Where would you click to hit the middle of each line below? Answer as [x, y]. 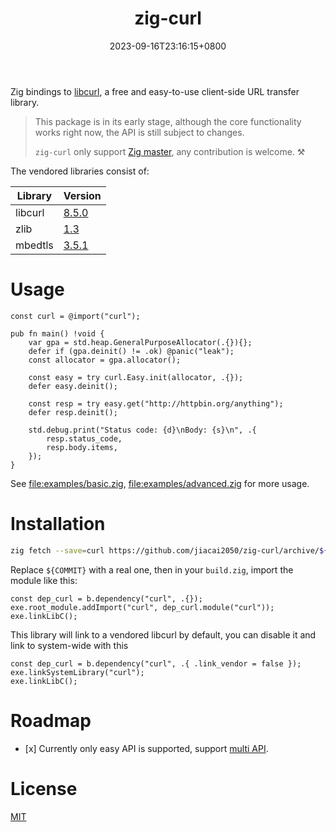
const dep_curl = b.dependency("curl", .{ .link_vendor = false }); [156, 663]
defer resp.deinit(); [73, 412]
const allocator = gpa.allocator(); [105, 360]
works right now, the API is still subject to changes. [139, 132]
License [44, 788]
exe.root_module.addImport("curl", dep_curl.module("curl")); [142, 607]
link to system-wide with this [69, 645]
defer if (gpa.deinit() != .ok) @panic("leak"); [131, 351]
